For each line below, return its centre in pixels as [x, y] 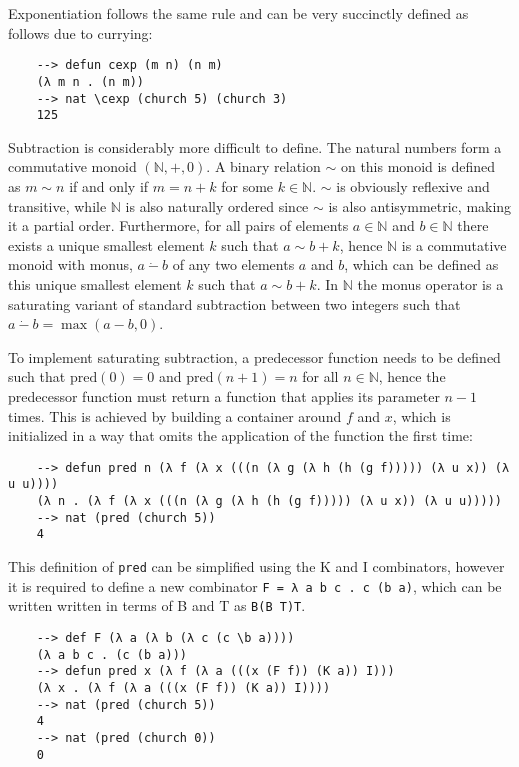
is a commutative [454, 244]
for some [247, 186]
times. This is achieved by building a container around [175, 415]
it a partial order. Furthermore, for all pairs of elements [178, 225]
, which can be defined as [421, 264]
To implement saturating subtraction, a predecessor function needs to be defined [254, 356]
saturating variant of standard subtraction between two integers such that [234, 303]
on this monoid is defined [418, 166]
